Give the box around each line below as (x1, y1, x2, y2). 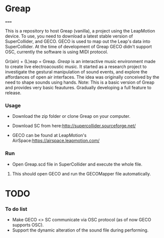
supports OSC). (12, 222, 44, 228)
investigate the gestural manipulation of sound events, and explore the (5, 68, 148, 74)
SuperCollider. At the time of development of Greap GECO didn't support (5, 43, 152, 49)
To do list (5, 205, 27, 212)
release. (5, 90, 22, 96)
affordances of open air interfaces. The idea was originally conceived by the (5, 74, 160, 80)
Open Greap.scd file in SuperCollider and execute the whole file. (12, 161, 142, 167)
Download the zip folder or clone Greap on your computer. (12, 113, 131, 119)
